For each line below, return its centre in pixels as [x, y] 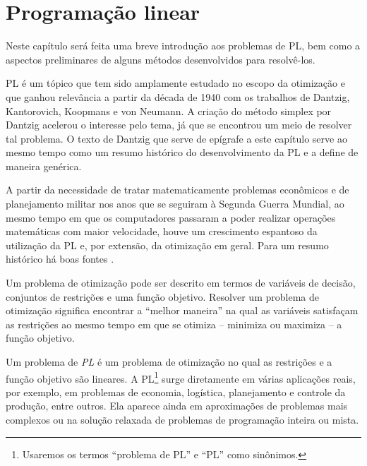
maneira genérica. [44, 166]
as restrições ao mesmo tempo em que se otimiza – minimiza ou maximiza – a [174, 324]
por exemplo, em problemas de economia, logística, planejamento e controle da [176, 392]
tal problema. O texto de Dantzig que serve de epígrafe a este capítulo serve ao [176, 138]
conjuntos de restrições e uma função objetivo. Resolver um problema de [162, 296]
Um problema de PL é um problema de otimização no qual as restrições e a [169, 362]
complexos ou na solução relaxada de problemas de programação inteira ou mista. [182, 420]
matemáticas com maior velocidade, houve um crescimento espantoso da [162, 231]
